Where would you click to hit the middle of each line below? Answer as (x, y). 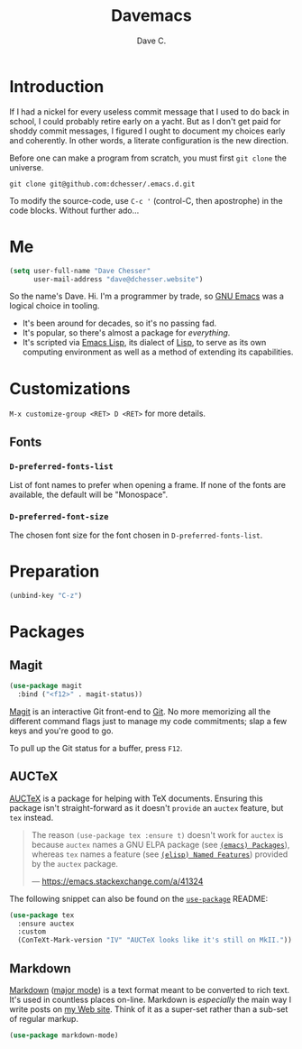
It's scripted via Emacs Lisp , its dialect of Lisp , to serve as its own (144, 343)
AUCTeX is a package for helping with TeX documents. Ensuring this (136, 798)
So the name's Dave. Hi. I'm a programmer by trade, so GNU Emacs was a (146, 296)
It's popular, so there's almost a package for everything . (126, 333)
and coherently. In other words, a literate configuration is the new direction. (149, 140)
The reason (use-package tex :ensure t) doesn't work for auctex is (157, 834)
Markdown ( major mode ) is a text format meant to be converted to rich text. (150, 989)
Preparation (55, 571)
